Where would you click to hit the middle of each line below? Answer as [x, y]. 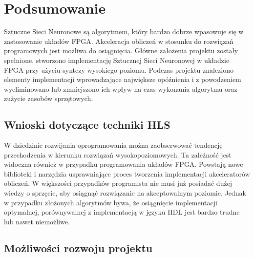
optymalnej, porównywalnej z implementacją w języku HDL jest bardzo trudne [122, 212]
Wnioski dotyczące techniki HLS [87, 125]
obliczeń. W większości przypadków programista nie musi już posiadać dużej [118, 183]
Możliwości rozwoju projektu [78, 248]
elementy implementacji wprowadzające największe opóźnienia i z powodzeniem [123, 79]
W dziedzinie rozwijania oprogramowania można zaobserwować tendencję [113, 145]
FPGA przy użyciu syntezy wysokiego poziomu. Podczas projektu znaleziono [119, 69]
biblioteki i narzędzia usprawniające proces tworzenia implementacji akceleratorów [127, 173]
